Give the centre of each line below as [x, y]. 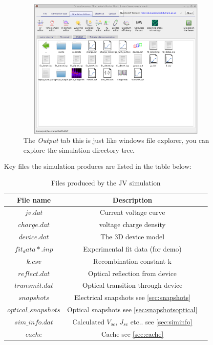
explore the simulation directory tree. [79, 149]
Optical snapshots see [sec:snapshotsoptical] [132, 310]
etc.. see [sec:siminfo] [161, 321]
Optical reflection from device [132, 273]
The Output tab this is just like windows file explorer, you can [116, 140]
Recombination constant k [132, 261]
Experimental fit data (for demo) [132, 248]
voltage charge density [132, 224]
